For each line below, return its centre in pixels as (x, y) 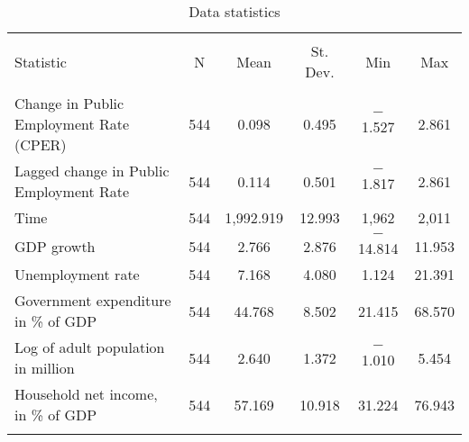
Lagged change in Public (92, 171)
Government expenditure (93, 300)
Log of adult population (90, 347)
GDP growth (55, 246)
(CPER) (41, 144)
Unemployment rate (77, 274)
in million (45, 368)
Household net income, (86, 394)
